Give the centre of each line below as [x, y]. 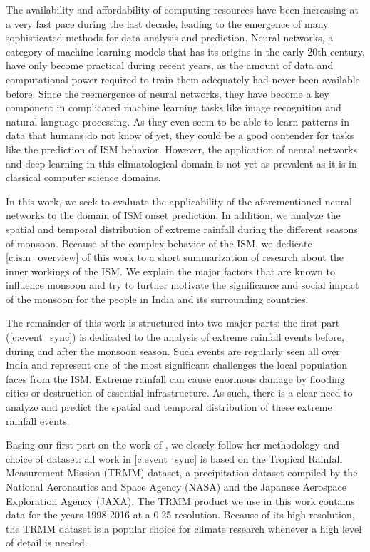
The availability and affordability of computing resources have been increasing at [183, 9]
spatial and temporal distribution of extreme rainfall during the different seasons [182, 229]
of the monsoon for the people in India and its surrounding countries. [157, 298]
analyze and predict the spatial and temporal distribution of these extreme [169, 407]
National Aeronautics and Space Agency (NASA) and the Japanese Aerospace [176, 486]
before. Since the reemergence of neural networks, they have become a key [168, 93]
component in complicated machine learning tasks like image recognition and [174, 107]
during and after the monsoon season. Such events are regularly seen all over [173, 351]
